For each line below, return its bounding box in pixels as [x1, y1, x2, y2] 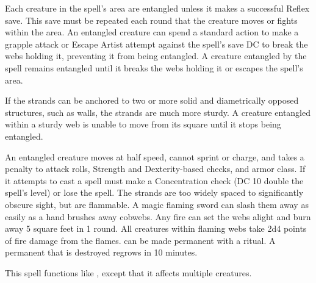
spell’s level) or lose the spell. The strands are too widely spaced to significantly [5, 186, 304, 199]
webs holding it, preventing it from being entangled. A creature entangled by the [5, 49, 307, 62]
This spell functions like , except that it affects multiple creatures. [5, 266, 252, 279]
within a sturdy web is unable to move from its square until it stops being [5, 118, 281, 131]
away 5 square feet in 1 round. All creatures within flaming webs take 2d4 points [5, 222, 307, 235]
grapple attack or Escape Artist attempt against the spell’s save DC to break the [5, 37, 308, 50]
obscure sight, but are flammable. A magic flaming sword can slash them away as [5, 198, 309, 210]
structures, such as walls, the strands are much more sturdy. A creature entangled [5, 106, 311, 118]
